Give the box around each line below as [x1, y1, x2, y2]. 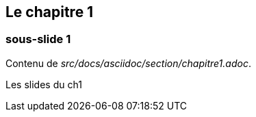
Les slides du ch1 [5, 78, 82, 90]
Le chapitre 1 [5, 3, 94, 21]
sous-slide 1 [5, 32, 71, 47]
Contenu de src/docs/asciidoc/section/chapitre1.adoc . [5, 57, 251, 69]
